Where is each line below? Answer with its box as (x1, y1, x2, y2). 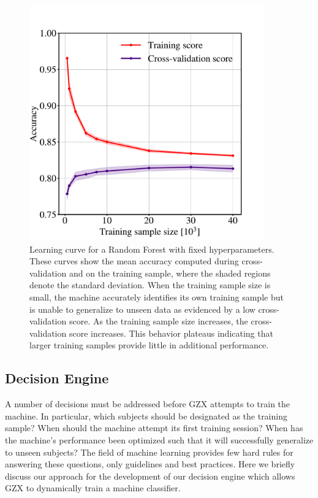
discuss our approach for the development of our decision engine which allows (5, 469, 295, 482)
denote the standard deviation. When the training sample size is (29, 278, 271, 291)
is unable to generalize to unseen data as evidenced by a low (29, 302, 256, 315)
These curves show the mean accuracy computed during (29, 255, 239, 267)
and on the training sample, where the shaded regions (69, 266, 271, 279)
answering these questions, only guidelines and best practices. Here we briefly (5, 458, 295, 470)
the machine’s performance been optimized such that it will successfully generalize (5, 433, 314, 446)
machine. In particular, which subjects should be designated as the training (5, 409, 287, 422)
